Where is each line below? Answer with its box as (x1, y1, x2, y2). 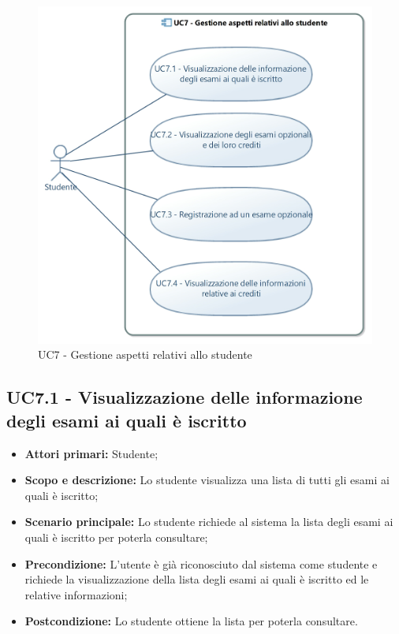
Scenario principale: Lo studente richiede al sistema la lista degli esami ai (24, 513, 393, 530)
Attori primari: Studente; (24, 445, 158, 461)
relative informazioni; (24, 586, 128, 602)
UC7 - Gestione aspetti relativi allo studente (38, 346, 252, 363)
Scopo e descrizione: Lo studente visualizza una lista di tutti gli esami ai (24, 472, 390, 488)
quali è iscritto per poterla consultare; (24, 528, 208, 545)
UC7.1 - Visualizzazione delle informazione (6, 385, 363, 409)
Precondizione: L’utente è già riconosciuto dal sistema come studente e (24, 555, 378, 572)
